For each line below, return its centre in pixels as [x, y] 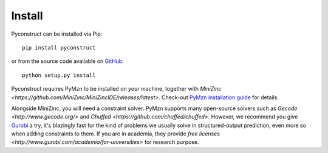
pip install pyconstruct [59, 47]
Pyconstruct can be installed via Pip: [57, 34]
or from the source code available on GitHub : [67, 61]
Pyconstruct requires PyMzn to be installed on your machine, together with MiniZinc [116, 89]
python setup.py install [59, 75]
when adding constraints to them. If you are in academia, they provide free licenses [115, 134]
